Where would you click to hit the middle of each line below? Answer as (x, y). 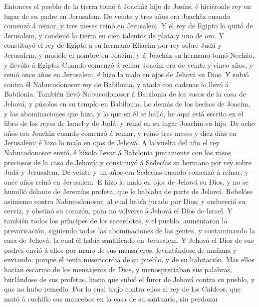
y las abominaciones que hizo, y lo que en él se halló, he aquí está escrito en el (124, 113)
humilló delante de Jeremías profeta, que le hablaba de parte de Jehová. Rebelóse (129, 191)
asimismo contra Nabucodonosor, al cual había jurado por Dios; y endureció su (125, 201)
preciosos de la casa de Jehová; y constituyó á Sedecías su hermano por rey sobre (128, 162)
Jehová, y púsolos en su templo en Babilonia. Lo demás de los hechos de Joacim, (127, 103)
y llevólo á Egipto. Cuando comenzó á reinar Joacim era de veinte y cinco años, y (129, 64)
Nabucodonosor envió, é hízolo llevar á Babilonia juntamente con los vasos (118, 152)
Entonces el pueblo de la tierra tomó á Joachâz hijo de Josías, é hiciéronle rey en (128, 6)
